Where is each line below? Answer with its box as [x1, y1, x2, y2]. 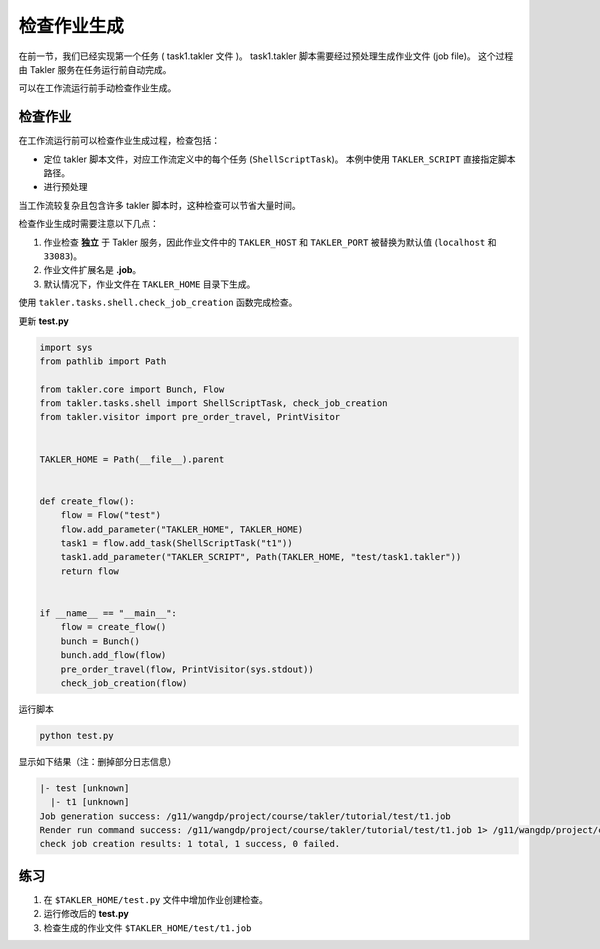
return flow [60, 565, 120, 577]
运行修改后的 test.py [43, 908, 129, 920]
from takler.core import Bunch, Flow [39, 383, 225, 395]
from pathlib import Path [39, 355, 167, 367]
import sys [39, 341, 93, 353]
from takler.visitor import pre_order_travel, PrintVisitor [39, 411, 341, 423]
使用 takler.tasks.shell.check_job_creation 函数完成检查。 [18, 296, 298, 309]
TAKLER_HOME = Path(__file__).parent [39, 453, 225, 465]
